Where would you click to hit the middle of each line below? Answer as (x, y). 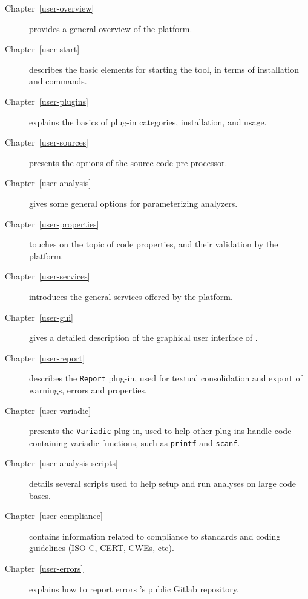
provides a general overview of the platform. (111, 28)
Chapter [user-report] (45, 357)
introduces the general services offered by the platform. (131, 296)
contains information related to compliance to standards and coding (155, 536)
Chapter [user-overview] (50, 8)
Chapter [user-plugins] (47, 101)
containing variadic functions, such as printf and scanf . (135, 442)
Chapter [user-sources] (47, 142)
